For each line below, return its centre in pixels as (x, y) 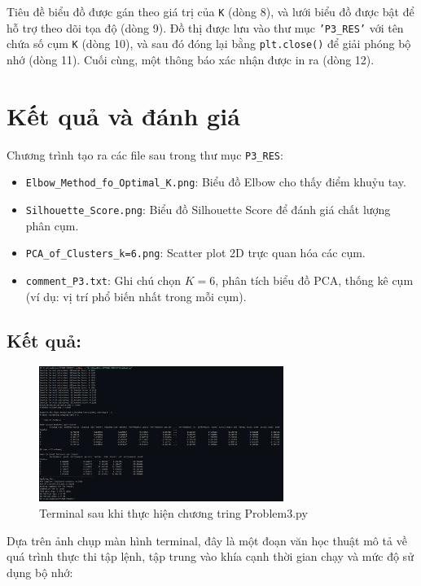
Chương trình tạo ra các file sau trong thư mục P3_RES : (145, 154)
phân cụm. (52, 225)
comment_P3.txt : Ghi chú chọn (103, 280)
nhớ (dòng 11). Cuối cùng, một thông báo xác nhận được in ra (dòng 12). (191, 59)
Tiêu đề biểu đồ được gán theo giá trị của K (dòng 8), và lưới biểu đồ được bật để (210, 11)
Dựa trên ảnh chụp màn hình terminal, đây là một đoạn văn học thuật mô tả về (207, 540)
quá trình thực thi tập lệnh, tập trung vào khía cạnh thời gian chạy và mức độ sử (210, 556)
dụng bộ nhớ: (40, 572)
